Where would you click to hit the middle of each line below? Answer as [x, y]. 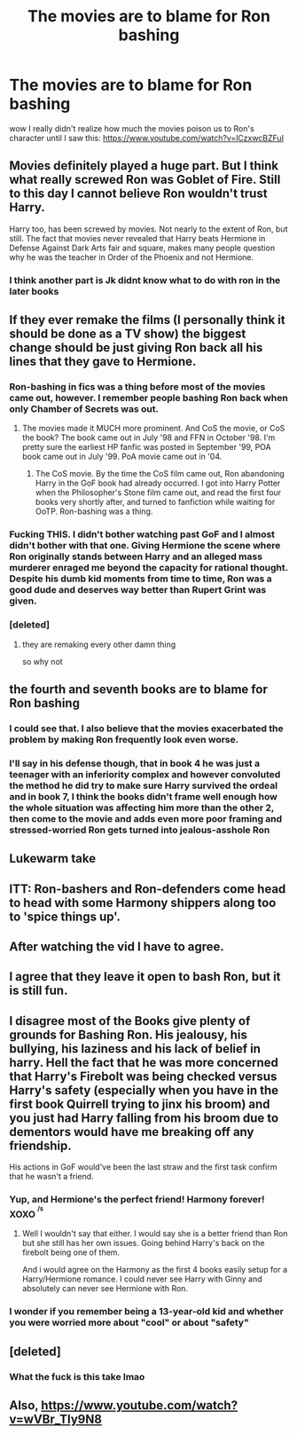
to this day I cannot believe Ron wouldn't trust [138, 194]
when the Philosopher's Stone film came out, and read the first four [158, 493]
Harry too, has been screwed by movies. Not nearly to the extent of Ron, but [148, 229]
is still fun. [39, 991]
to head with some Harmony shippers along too [143, 903]
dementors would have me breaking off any [132, 1132]
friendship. [41, 1145]
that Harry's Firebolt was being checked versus [143, 1076]
